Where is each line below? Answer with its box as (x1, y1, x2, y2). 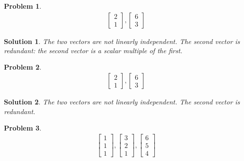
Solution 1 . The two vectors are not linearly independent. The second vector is (4, 36, 240, 46)
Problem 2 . (4, 61, 42, 72)
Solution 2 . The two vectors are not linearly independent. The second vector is (4, 97, 240, 107)
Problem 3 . (4, 122, 42, 132)
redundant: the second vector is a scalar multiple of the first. (4, 45, 182, 56)
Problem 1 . (4, 1, 42, 11)
